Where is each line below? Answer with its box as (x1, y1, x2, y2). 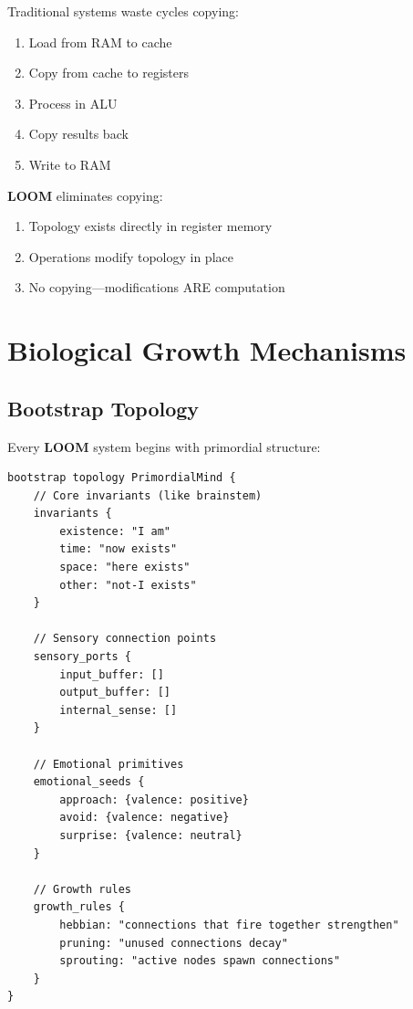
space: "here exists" (59, 561, 191, 574)
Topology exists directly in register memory (28, 216, 273, 236)
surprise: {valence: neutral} (59, 828, 243, 842)
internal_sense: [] (59, 703, 178, 717)
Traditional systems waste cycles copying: (7, 2, 239, 20)
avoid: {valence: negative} (59, 811, 230, 825)
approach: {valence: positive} (59, 793, 249, 806)
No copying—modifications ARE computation (28, 278, 285, 297)
